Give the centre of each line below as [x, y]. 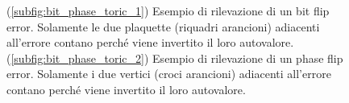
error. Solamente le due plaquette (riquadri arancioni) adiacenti [163, 26]
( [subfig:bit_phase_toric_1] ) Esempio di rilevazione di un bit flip [168, 10]
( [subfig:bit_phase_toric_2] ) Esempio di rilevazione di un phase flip [175, 58]
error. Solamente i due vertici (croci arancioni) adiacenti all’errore [169, 74]
